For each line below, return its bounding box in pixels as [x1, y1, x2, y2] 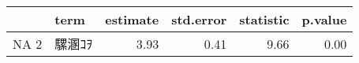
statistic [239, 10, 290, 28]
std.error [171, 10, 227, 28]
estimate [105, 10, 159, 28]
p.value [301, 10, 347, 28]
